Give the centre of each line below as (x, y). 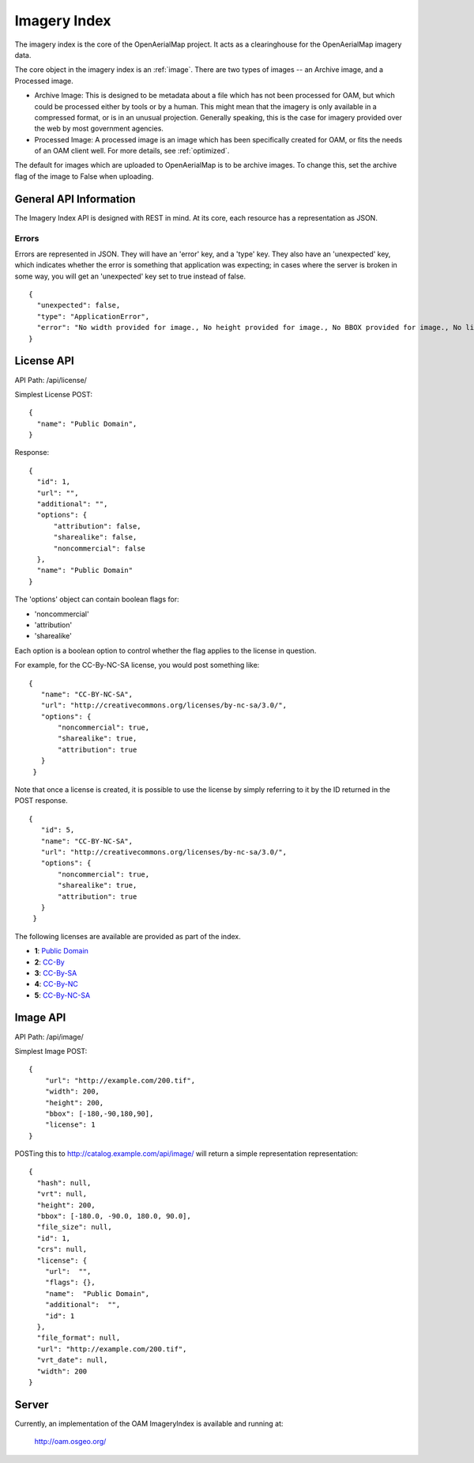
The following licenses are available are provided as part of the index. (128, 936)
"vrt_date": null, (72, 1360)
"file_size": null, (74, 1227)
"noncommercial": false (100, 548)
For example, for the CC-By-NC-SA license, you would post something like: (137, 665)
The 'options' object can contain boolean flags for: (97, 599)
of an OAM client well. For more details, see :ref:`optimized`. (132, 151)
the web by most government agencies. (99, 129)
